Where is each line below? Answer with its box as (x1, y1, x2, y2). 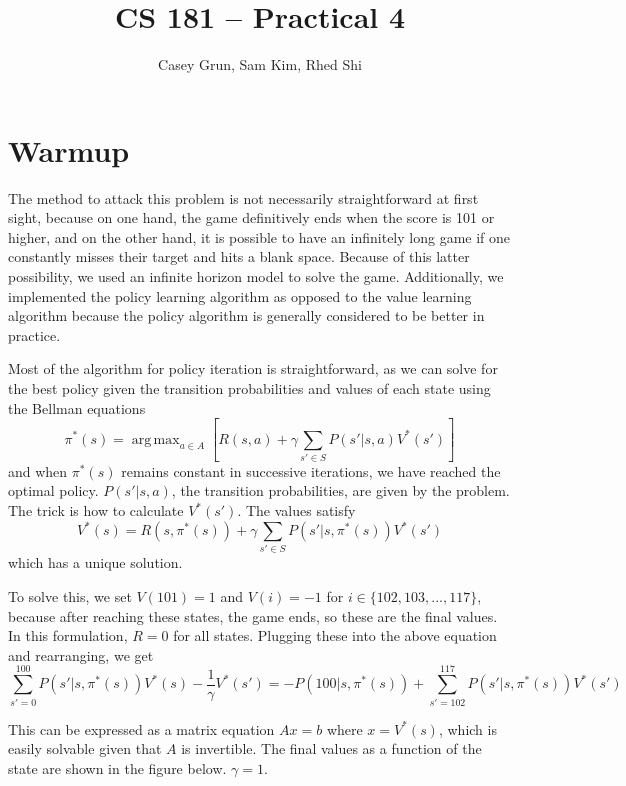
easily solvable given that (8, 738, 162, 759)
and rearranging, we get (8, 644, 154, 665)
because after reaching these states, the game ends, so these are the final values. (8, 605, 498, 626)
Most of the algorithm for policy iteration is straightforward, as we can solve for (8, 358, 498, 379)
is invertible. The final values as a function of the (181, 738, 482, 759)
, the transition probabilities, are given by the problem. (171, 480, 510, 501)
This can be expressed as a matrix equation (8, 718, 275, 739)
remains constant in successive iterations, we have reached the (121, 460, 501, 481)
